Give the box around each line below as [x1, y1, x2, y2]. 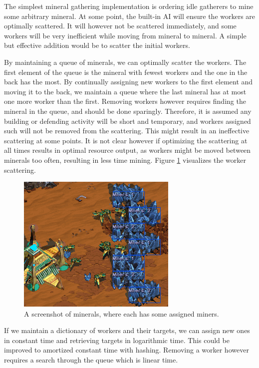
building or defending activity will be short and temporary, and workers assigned [4, 115, 251, 126]
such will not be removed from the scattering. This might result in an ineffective [4, 125, 250, 136]
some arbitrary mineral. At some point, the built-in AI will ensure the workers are [4, 10, 256, 21]
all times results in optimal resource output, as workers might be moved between [4, 145, 251, 155]
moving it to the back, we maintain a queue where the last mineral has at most [4, 86, 247, 96]
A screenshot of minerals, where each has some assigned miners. [24, 308, 219, 319]
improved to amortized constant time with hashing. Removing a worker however [4, 345, 249, 355]
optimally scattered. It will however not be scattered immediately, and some [4, 20, 237, 31]
